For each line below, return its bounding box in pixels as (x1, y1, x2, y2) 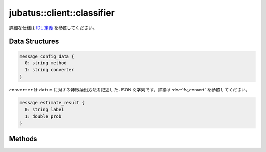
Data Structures (9, 37, 59, 46)
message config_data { (19, 53, 74, 59)
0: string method (25, 60, 66, 66)
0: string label (25, 107, 64, 113)
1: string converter (25, 67, 74, 73)
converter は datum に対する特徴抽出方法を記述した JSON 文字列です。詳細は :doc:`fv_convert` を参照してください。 (9, 87, 251, 92)
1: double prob (25, 114, 62, 119)
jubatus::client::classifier (9, 7, 115, 18)
